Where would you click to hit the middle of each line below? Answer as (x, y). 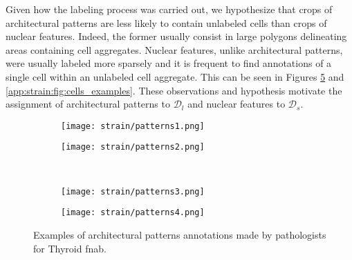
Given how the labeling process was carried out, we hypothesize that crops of (169, 9)
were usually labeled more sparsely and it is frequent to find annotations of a (169, 63)
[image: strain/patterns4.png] (133, 213)
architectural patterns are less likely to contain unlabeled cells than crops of (166, 22)
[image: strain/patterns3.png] (133, 191)
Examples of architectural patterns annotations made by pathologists (180, 234)
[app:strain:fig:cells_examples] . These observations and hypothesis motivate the (174, 90)
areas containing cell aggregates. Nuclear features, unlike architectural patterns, (174, 49)
